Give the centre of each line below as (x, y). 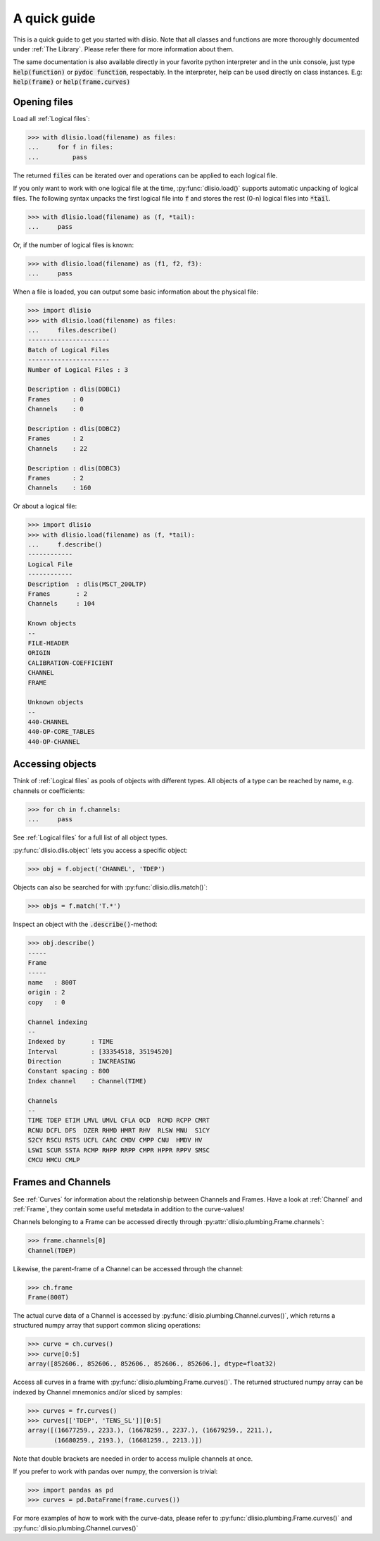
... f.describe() (65, 545)
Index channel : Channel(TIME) (87, 1081)
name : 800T (52, 982)
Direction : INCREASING (82, 1061)
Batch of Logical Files (69, 350)
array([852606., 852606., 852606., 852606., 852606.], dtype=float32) (152, 1364)
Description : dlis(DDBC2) (74, 429)
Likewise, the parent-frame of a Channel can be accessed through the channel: (128, 1268)
